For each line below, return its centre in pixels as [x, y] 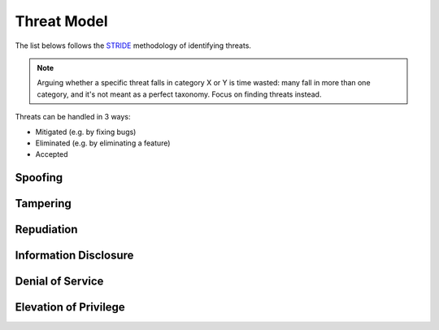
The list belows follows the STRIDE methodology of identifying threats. [133, 46]
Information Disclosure [74, 256]
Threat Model [62, 21]
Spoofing [39, 178]
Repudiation [46, 230]
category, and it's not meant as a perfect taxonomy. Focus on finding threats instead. [179, 94]
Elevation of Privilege [70, 308]
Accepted [52, 154]
